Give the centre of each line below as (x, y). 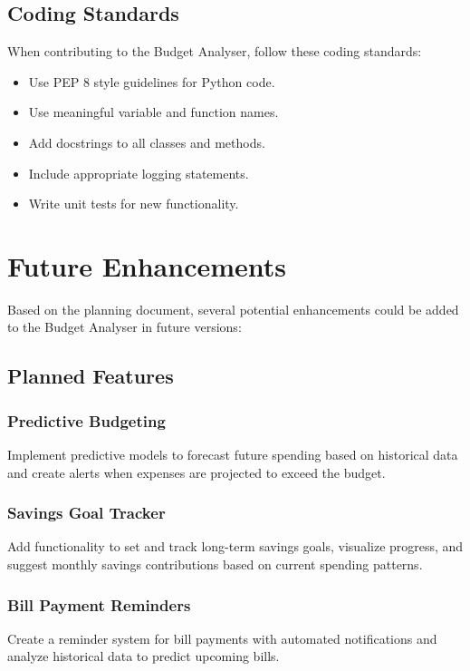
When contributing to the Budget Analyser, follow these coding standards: (215, 51)
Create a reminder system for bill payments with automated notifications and (222, 638)
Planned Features (91, 376)
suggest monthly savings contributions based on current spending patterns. (215, 564)
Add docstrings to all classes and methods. (147, 142)
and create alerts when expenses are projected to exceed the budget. (197, 472)
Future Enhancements (147, 265)
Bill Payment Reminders (99, 604)
